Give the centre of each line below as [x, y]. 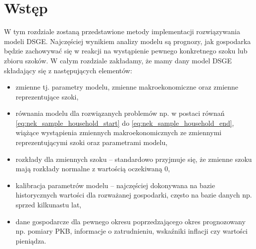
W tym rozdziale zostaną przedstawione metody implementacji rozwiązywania [122, 31]
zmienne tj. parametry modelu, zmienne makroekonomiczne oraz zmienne [127, 87]
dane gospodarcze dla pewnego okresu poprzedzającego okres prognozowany [130, 221]
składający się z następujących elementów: [68, 70]
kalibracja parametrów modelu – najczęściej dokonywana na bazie [115, 185]
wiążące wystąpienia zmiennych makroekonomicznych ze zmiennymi [119, 132]
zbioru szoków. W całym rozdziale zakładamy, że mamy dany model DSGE [118, 60]
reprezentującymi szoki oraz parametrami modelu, [92, 142]
